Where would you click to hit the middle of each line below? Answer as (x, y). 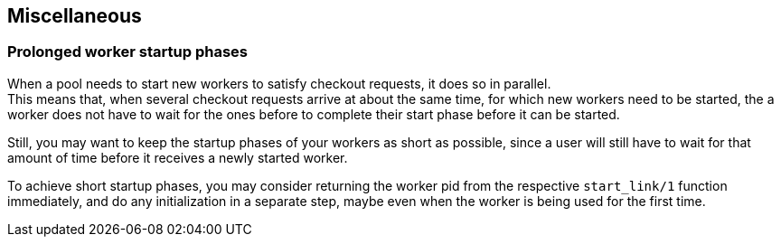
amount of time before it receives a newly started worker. (178, 157)
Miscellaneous (75, 16)
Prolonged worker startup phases (127, 52)
